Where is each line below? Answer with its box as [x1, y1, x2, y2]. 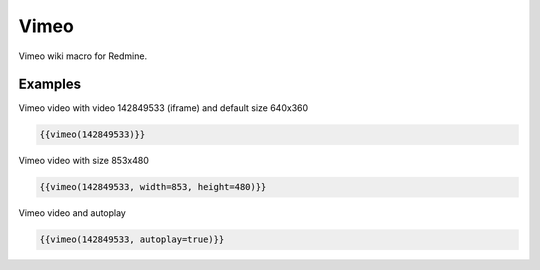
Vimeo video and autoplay [18, 207, 127, 219]
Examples [18, 76, 82, 93]
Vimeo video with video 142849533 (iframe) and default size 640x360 [18, 102, 309, 114]
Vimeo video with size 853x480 [18, 155, 149, 167]
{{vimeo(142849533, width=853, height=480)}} [39, 181, 267, 193]
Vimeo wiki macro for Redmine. [18, 50, 148, 62]
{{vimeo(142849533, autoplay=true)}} [39, 234, 225, 245]
